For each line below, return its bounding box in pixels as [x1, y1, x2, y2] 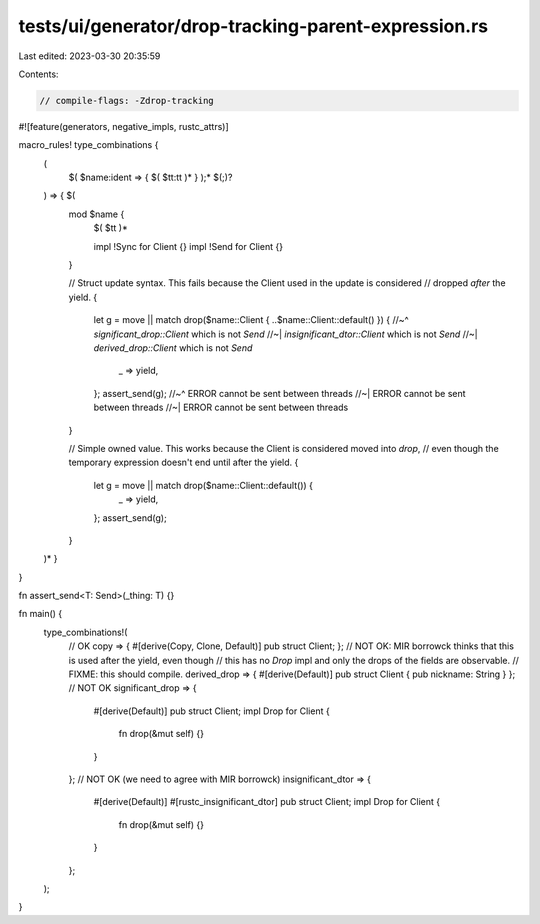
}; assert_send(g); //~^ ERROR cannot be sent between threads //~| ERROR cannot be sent [93, 387, 466, 399]
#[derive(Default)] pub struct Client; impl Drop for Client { [93, 705, 330, 717]
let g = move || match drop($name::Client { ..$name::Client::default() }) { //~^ [93, 314, 409, 326]
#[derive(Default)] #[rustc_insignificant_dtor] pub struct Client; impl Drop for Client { [93, 796, 441, 808]
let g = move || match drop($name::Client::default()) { [93, 479, 314, 491]
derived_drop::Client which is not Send [93, 341, 253, 354]
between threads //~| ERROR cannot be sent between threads [93, 401, 349, 414]
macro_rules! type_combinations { [18, 139, 159, 151]
